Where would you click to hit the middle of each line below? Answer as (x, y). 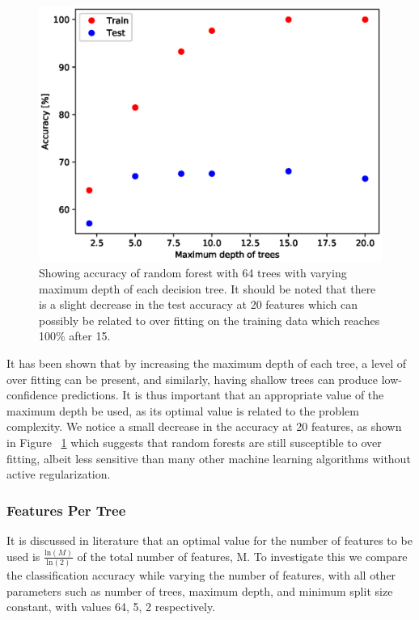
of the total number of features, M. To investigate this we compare (242, 556)
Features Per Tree (66, 510)
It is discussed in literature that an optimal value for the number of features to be (209, 540)
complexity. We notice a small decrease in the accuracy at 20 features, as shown (204, 426)
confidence (32, 395)
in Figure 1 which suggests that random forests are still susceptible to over (194, 443)
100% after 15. (75, 336)
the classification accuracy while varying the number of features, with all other (201, 575)
